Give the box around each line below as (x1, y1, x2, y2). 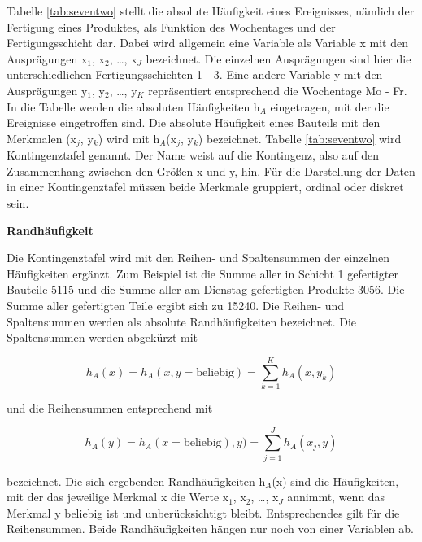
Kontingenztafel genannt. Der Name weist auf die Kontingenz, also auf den (7, 146, 380, 164)
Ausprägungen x (7, 50, 88, 67)
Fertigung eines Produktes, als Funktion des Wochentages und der (7, 18, 336, 35)
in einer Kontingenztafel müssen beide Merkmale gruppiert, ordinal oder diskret (7, 178, 404, 195)
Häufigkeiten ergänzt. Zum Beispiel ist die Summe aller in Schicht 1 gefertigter (7, 264, 398, 282)
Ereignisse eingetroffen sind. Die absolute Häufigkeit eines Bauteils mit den (7, 114, 381, 131)
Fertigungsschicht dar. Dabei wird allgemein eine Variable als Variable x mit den (7, 34, 408, 51)
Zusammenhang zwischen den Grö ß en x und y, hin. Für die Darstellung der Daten (7, 162, 415, 179)
